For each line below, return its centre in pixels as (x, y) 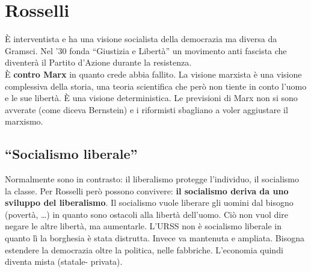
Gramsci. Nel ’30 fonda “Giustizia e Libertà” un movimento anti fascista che (146, 50)
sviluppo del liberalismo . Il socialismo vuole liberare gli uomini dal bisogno (149, 202)
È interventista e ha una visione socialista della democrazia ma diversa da (141, 39)
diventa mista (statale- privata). (64, 261)
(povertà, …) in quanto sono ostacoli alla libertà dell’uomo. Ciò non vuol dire (146, 214)
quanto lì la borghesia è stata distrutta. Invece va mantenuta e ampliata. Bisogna (155, 238)
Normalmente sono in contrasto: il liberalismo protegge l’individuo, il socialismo (152, 179)
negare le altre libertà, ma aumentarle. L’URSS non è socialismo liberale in (143, 226)
